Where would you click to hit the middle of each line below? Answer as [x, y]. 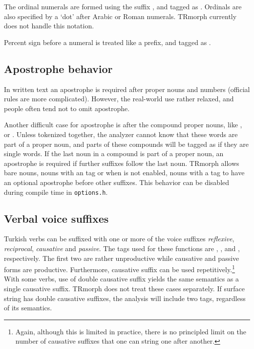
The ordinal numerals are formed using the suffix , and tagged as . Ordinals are [123, 6]
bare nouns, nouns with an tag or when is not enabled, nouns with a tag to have [124, 173]
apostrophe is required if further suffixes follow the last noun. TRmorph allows [122, 163]
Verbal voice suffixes [56, 218]
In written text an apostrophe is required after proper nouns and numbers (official [127, 89]
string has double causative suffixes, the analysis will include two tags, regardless [125, 298]
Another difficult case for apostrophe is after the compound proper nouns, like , [123, 125]
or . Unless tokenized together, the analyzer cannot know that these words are [121, 134]
